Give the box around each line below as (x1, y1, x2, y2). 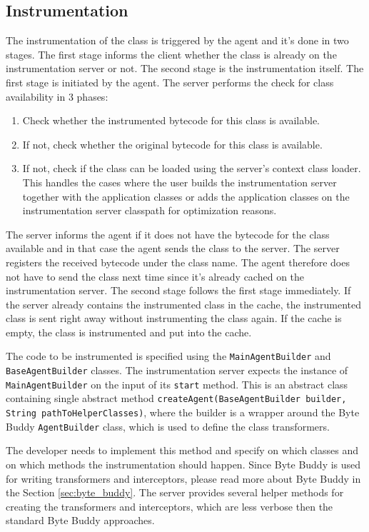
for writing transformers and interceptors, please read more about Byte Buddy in (6, 471, 361, 486)
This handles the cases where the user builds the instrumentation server (22, 174, 337, 189)
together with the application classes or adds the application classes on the (22, 189, 350, 204)
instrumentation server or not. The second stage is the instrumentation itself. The (6, 61, 364, 76)
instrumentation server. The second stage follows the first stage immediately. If (6, 283, 351, 298)
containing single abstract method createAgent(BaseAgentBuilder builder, (6, 391, 347, 406)
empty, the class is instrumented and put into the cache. (6, 324, 252, 339)
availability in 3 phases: (6, 89, 108, 104)
